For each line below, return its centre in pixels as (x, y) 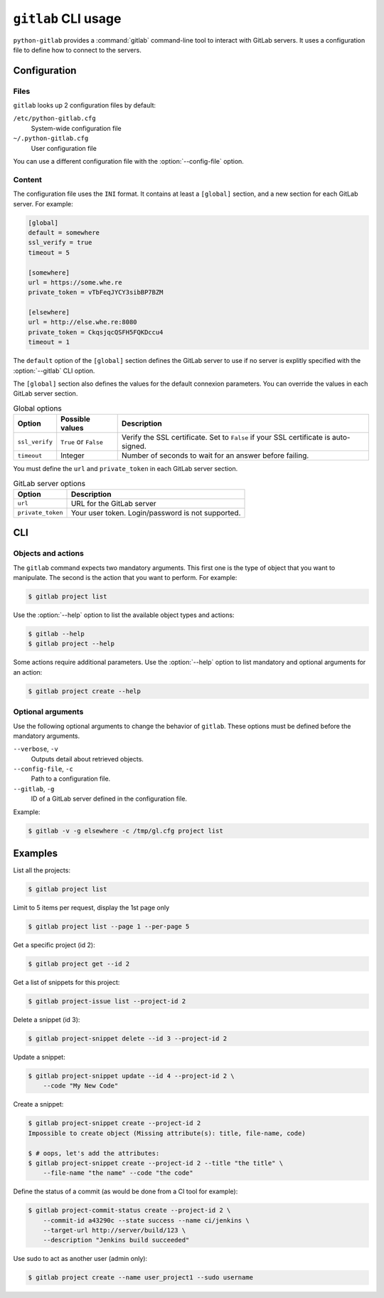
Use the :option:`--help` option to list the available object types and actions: (124, 615)
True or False (82, 442)
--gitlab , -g (34, 788)
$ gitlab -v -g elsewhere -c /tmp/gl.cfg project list (126, 830)
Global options (37, 408)
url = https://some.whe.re (75, 282)
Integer (73, 455)
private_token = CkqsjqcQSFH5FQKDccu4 (96, 332)
